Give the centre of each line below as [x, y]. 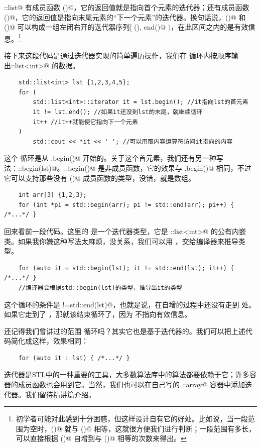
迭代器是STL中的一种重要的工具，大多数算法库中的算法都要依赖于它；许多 [127, 374]
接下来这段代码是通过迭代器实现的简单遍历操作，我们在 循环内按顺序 [118, 55]
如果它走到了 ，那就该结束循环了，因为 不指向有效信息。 [98, 314]
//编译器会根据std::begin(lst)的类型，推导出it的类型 [100, 288]
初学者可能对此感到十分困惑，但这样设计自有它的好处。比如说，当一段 [132, 419]
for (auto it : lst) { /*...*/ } [74, 358]
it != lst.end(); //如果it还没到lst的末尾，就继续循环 [118, 112]
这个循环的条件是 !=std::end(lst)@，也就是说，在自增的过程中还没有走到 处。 [130, 304]
